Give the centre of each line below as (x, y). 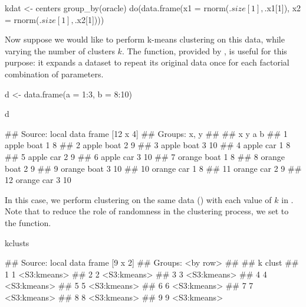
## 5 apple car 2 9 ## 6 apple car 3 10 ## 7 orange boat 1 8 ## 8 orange (145, 156)
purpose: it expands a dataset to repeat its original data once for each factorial (147, 62)
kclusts (17, 242)
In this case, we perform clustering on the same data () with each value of (138, 199)
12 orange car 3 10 (38, 180)
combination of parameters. (54, 74)
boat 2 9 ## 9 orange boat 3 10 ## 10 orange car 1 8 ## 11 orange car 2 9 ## (153, 168)
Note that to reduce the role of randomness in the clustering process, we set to (147, 211)
